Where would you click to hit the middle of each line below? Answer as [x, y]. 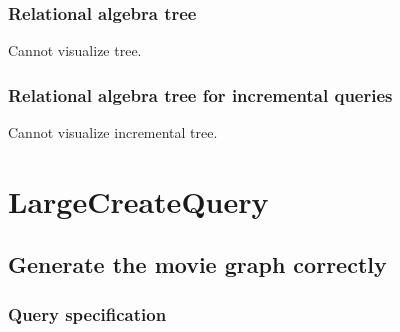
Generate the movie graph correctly [197, 264]
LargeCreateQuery [138, 200]
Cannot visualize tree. [75, 50]
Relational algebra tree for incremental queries [200, 94]
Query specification [87, 313]
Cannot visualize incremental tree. [113, 132]
